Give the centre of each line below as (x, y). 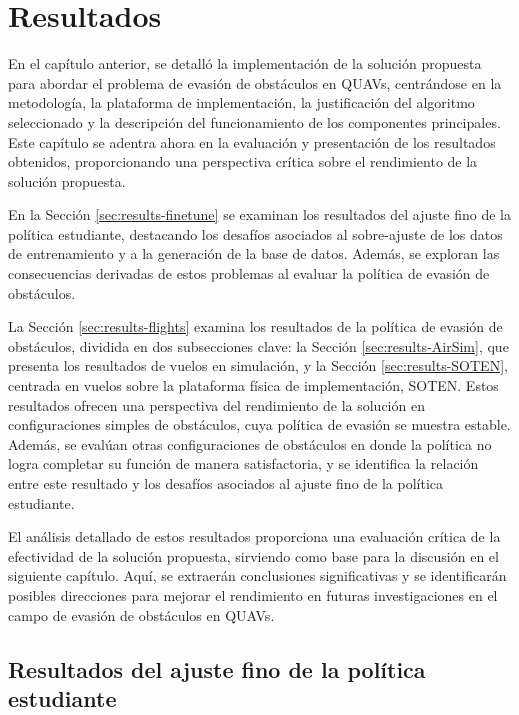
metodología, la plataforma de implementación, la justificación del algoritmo (241, 102)
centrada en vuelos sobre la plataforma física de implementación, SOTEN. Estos (253, 385)
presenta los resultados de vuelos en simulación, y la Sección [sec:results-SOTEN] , (258, 365)
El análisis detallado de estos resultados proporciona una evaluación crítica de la (254, 536)
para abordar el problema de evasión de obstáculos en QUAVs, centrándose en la (255, 82)
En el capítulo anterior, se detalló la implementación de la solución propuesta (245, 63)
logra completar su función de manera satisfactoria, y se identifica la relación (243, 463)
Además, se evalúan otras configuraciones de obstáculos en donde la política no (250, 443)
